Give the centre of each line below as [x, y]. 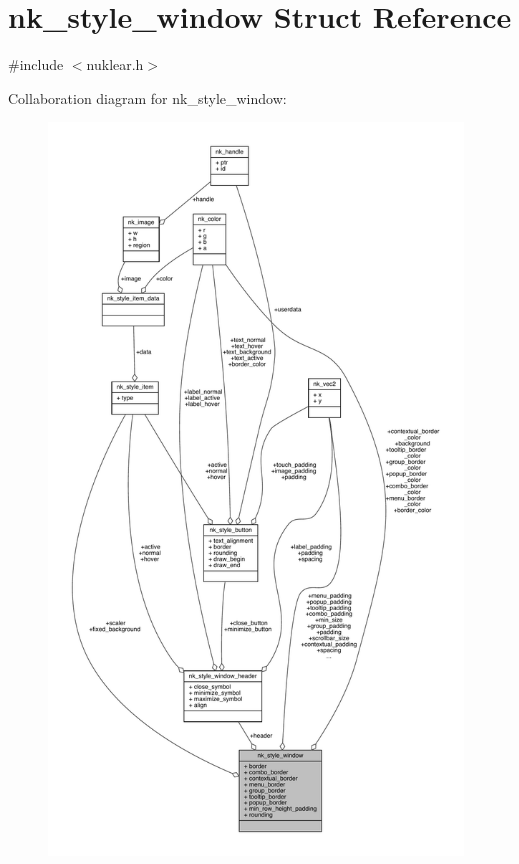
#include [36, 64]
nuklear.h [115, 64]
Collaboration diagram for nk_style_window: [147, 97]
